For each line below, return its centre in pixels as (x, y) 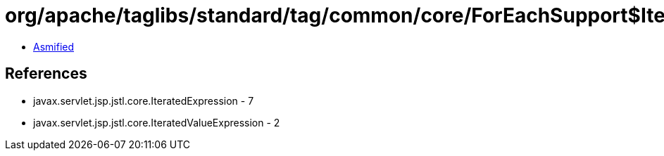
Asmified (54, 46)
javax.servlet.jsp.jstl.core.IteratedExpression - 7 (144, 100)
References (46, 74)
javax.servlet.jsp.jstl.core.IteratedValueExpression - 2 (157, 122)
